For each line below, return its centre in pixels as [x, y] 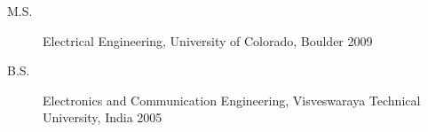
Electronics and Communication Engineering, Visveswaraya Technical [232, 100]
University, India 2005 [103, 117]
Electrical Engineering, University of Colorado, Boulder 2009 [208, 40]
